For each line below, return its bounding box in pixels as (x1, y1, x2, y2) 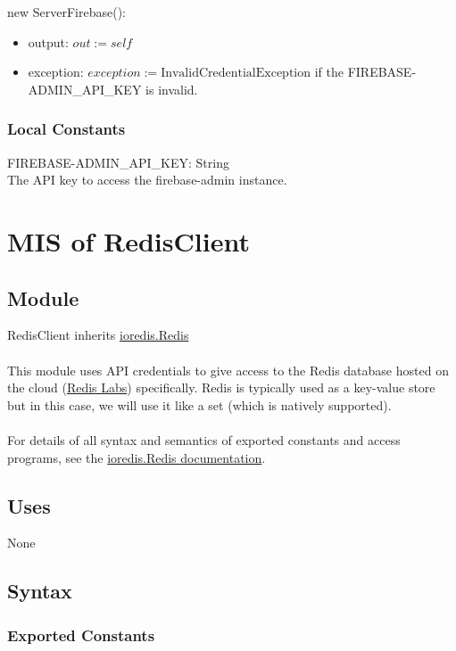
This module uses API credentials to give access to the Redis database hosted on (7, 360, 449, 379)
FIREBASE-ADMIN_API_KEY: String (7, 152, 229, 171)
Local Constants (7, 118, 126, 140)
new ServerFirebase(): (7, 3, 126, 21)
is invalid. (145, 79, 198, 98)
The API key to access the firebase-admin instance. (7, 170, 287, 189)
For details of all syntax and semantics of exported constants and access (7, 430, 401, 449)
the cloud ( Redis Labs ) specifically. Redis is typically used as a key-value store (7, 378, 435, 397)
